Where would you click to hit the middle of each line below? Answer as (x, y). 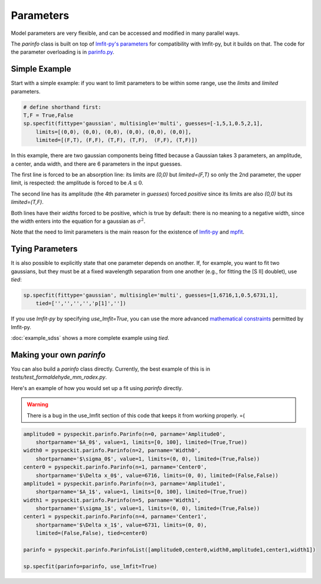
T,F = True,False (48, 115)
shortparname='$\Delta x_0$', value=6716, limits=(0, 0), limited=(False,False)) (157, 475)
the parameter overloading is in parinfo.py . (63, 52)
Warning (37, 404)
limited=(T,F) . (27, 202)
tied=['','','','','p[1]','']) (81, 304)
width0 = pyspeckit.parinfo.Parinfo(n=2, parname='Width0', (112, 450)
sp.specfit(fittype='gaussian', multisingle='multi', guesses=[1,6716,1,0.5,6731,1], (151, 295)
